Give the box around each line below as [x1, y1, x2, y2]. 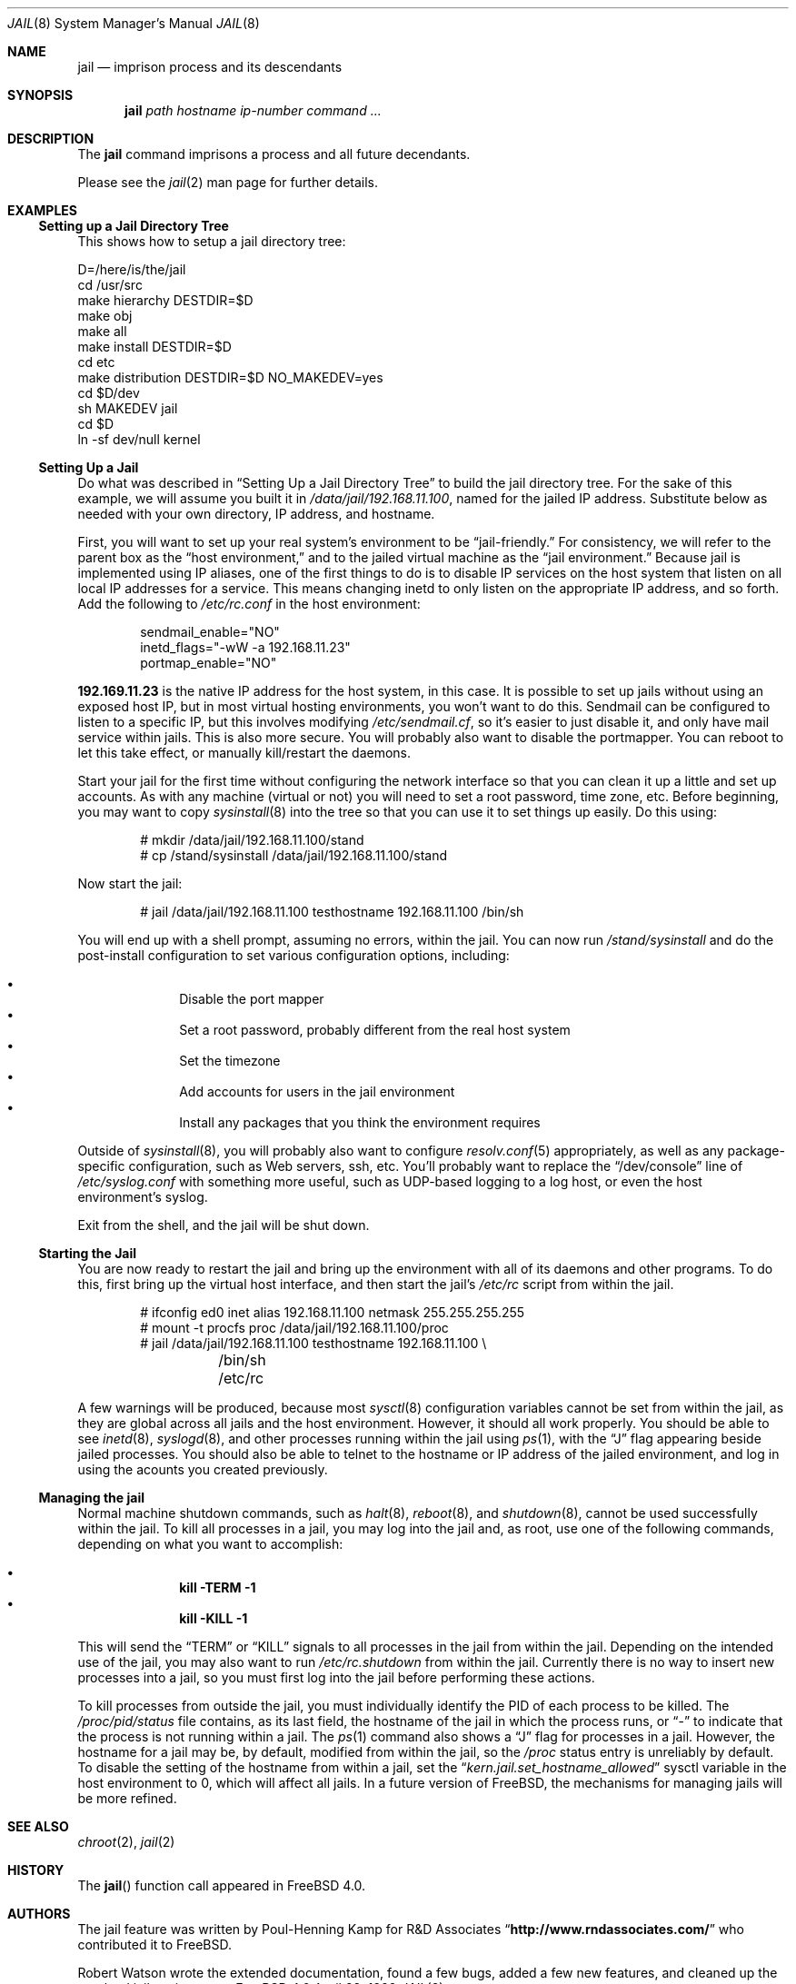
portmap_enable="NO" [140, 655, 277, 670]
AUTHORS [7, 1906, 71, 1921]
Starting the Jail [38, 1245, 137, 1261]
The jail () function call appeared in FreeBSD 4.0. [77, 1878, 366, 1893]
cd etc [77, 354, 115, 370]
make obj [77, 308, 133, 323]
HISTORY [7, 1862, 65, 1878]
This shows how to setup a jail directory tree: [77, 233, 346, 249]
